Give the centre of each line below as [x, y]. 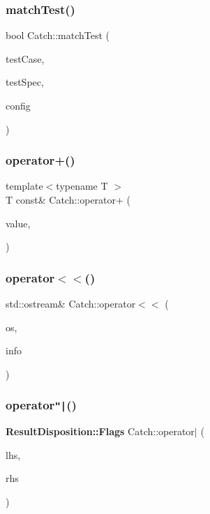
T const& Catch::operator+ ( [68, 199]
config [18, 105]
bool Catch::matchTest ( [58, 35]
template [24, 186]
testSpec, [25, 82]
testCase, [25, 58]
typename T [82, 186]
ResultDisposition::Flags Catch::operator [100, 431]
